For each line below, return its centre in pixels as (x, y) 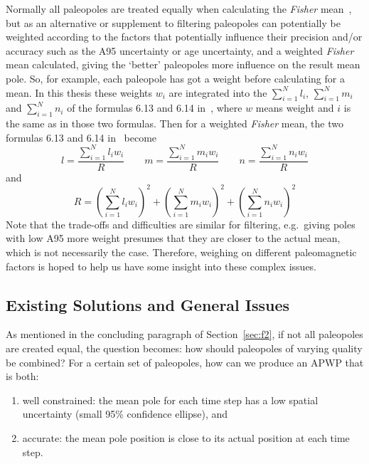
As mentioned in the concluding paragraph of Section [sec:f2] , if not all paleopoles (184, 334)
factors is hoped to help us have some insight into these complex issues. (161, 266)
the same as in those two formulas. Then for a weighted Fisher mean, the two (175, 123)
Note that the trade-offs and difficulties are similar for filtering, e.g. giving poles (181, 224)
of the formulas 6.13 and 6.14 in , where (155, 108)
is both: (22, 376)
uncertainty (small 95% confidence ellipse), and (125, 414)
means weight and (295, 108)
